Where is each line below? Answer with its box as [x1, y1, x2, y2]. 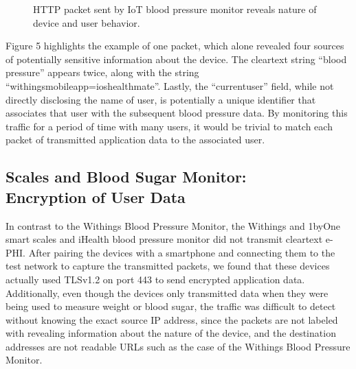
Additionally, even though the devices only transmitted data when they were [5, 285, 329, 300]
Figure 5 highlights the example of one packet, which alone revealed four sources [5, 38, 344, 53]
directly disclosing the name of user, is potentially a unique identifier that [5, 92, 316, 106]
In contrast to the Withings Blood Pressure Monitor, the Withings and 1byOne [5, 218, 341, 233]
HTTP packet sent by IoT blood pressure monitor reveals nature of [33, 2, 317, 16]
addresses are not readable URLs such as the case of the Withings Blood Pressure [5, 339, 351, 353]
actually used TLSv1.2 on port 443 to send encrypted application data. [5, 272, 305, 286]
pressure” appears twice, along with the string [5, 65, 199, 80]
